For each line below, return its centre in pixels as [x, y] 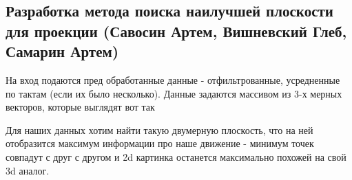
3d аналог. [28, 170]
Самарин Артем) [62, 51]
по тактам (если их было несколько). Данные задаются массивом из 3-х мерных [174, 93]
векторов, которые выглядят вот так [80, 107]
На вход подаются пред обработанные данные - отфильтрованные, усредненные [173, 79]
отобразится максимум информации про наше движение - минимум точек [160, 143]
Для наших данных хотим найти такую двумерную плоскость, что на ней [159, 130]
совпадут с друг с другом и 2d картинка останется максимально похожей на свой [176, 156]
